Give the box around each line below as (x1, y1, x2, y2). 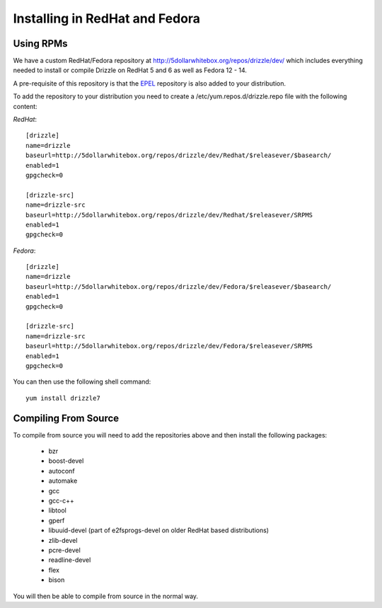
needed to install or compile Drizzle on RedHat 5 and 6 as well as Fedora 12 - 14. (13, 66, 248, 74)
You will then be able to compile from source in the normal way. (13, 592, 198, 600)
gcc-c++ (48, 496, 74, 505)
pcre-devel (48, 546, 81, 554)
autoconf (48, 466, 75, 475)
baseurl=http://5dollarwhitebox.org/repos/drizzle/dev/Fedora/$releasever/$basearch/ (25, 282, 332, 290)
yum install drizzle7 (25, 394, 100, 402)
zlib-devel (48, 536, 78, 544)
